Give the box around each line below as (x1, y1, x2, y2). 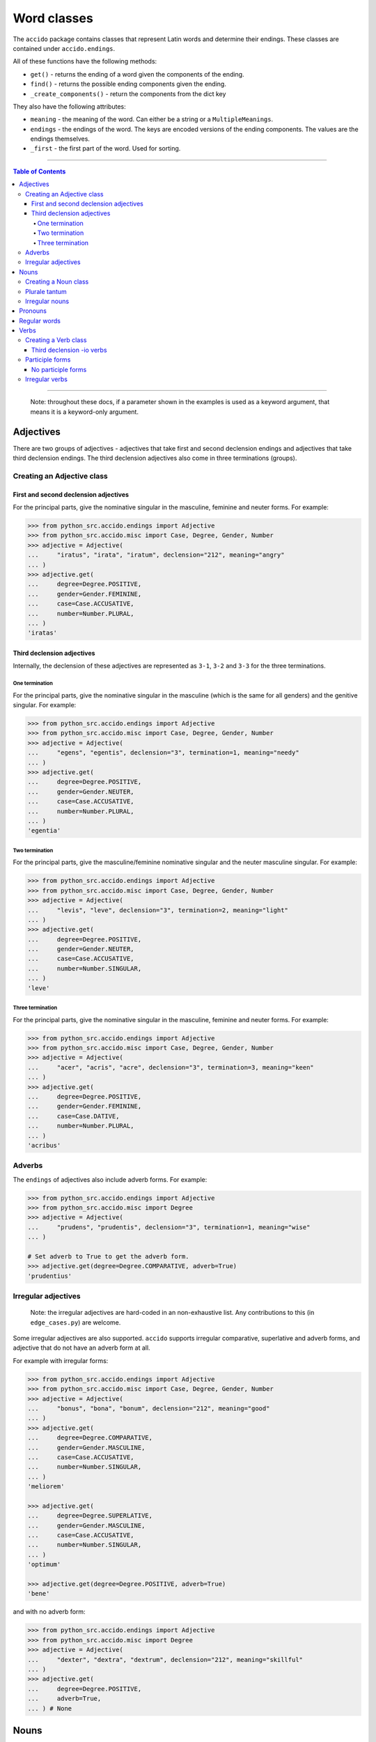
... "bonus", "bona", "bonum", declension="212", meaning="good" (27, 1405, 270, 1412)
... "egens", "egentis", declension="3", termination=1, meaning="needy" (27, 749, 299, 757)
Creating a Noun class (25, 277, 89, 286)
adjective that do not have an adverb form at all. (13, 1343, 150, 1352)
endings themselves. (30, 134, 91, 143)
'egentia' (27, 826, 61, 835)
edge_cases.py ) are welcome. (30, 1318, 121, 1327)
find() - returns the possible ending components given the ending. (30, 80, 226, 88)
